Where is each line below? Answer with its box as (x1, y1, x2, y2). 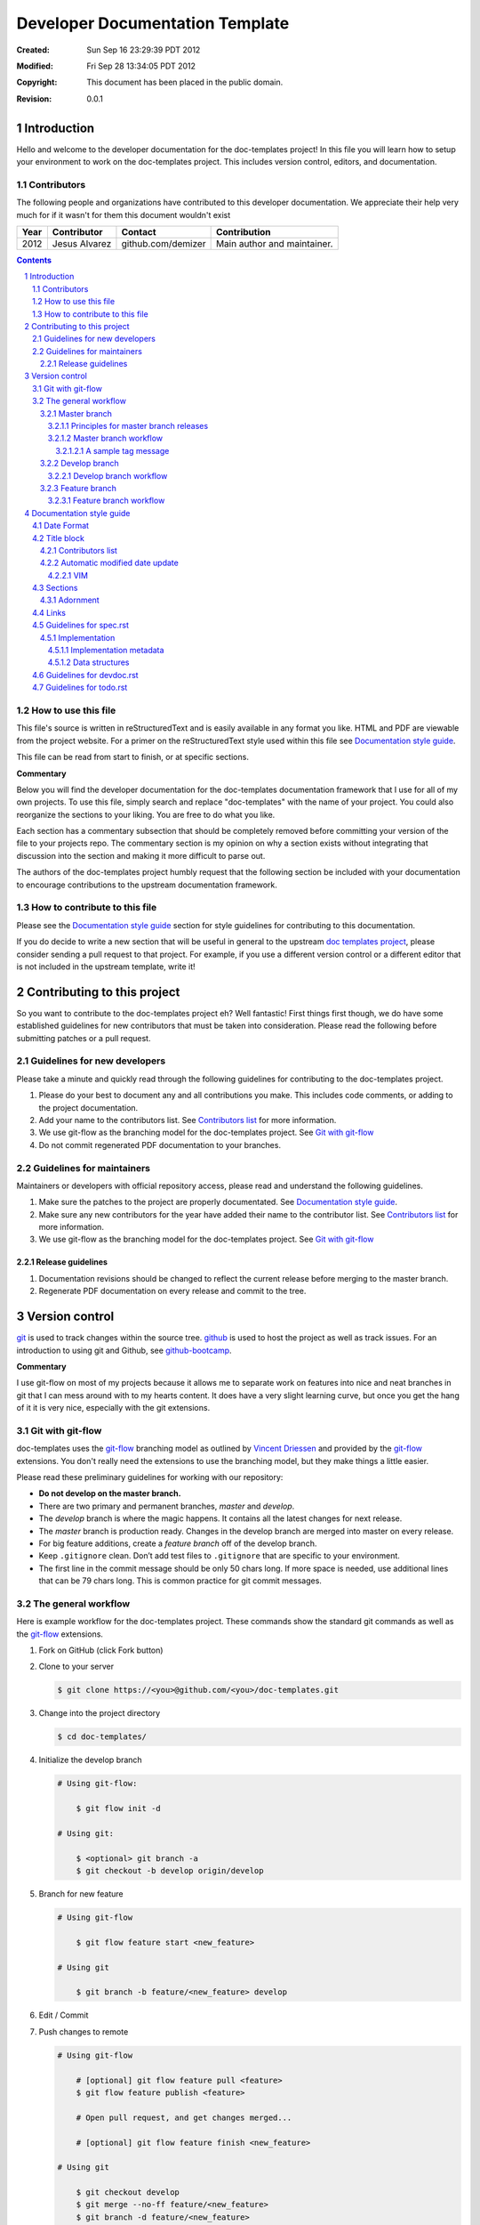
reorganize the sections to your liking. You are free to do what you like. (16, 809, 276, 820)
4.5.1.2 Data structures (47, 657, 130, 667)
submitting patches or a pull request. (16, 1032, 151, 1043)
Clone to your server (38, 1661, 115, 1672)
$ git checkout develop (76, 2188, 180, 2197)
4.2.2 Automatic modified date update (40, 557, 180, 569)
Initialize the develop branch (38, 1754, 142, 1766)
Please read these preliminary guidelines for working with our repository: (16, 1472, 284, 1483)
